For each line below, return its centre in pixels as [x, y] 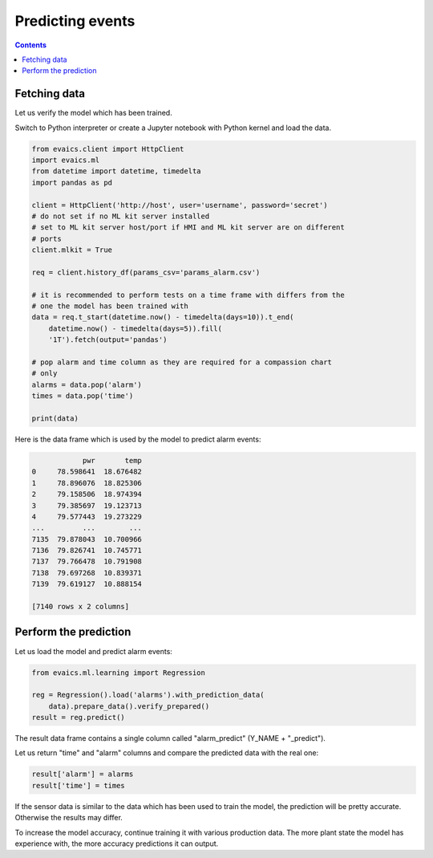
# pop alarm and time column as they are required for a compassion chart [182, 362]
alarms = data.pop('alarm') [87, 384]
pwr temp [112, 460]
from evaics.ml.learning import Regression [119, 673]
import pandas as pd [72, 182]
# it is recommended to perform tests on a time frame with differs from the [188, 295]
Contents [31, 45]
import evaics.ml [66, 160]
